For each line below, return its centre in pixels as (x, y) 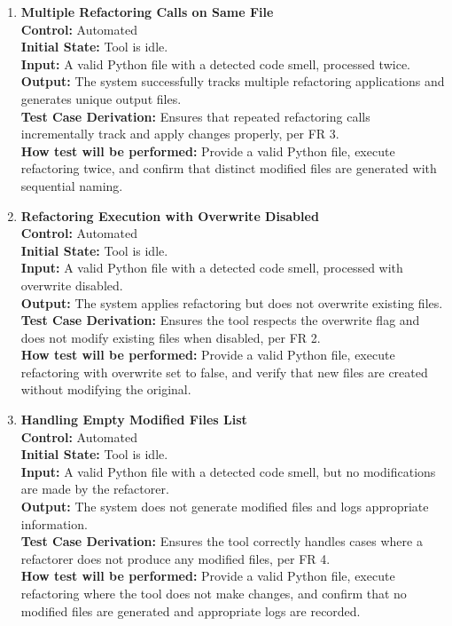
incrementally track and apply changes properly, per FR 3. (180, 134)
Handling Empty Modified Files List (134, 420)
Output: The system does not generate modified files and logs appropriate (225, 507)
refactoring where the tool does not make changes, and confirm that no (214, 593)
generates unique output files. (101, 98)
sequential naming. (72, 185)
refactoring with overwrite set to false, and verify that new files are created (224, 372)
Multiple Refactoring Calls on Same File (147, 12)
